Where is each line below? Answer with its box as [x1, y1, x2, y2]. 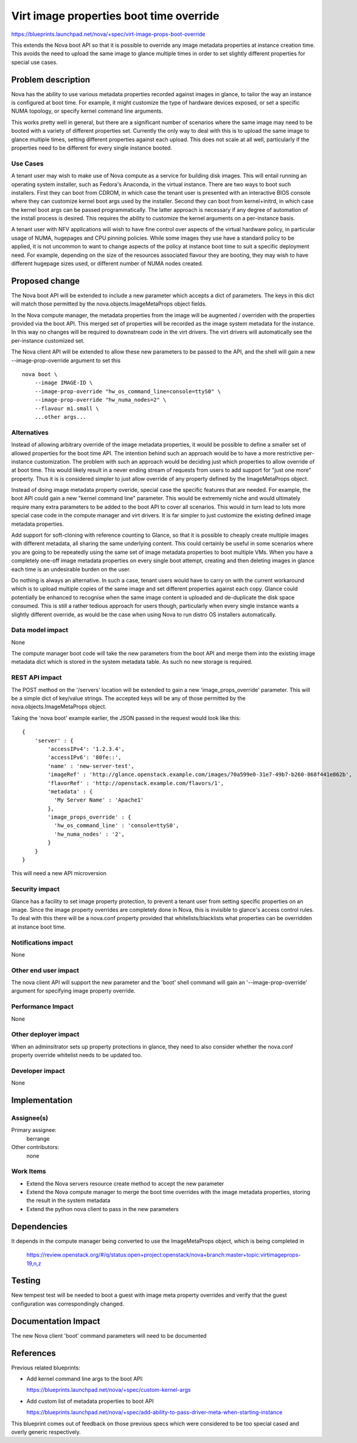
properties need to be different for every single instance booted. [11, 144, 173, 152]
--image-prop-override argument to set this [11, 357, 121, 364]
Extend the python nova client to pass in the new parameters [26, 1205, 179, 1212]
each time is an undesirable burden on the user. [11, 565, 131, 573]
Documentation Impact [11, 1316, 100, 1326]
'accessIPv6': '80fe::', [47, 754, 122, 761]
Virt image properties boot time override [11, 9, 220, 23]
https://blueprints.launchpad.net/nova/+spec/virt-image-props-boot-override [11, 30, 206, 38]
